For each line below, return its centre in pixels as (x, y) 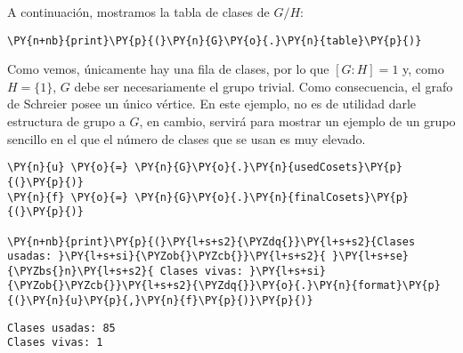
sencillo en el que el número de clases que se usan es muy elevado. (187, 138)
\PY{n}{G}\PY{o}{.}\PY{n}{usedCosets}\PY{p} (268, 168)
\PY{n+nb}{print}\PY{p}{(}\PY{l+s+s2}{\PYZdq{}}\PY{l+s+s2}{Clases (211, 241)
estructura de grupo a (66, 121)
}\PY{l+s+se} (371, 257)
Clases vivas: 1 (55, 343)
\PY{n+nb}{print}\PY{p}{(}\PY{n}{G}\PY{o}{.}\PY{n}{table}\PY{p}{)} (215, 40)
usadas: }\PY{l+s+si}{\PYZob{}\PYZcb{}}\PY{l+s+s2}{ (167, 257)
